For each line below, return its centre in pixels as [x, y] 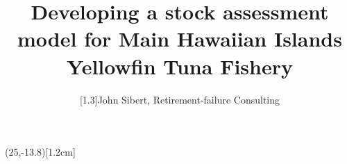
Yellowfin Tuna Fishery [180, 66]
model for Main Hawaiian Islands [180, 39]
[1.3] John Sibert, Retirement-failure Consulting [180, 99]
